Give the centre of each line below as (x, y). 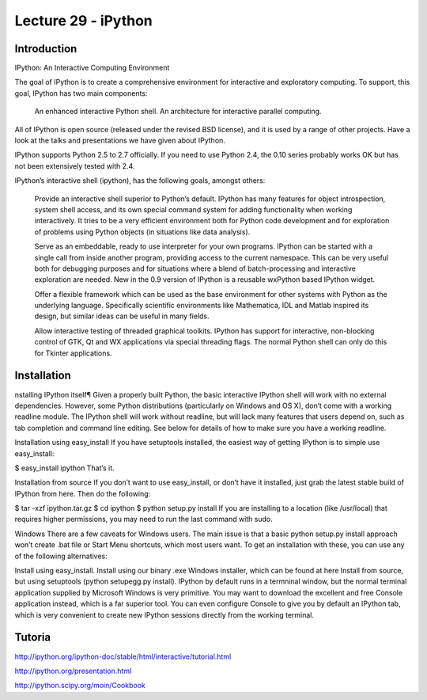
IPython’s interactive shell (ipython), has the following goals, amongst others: (140, 181)
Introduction (46, 49)
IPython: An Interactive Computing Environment (92, 68)
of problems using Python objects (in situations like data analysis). (142, 232)
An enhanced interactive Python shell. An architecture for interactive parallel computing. (178, 112)
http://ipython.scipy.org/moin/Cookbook (80, 686)
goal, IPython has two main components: (81, 93)
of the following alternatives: (61, 556)
